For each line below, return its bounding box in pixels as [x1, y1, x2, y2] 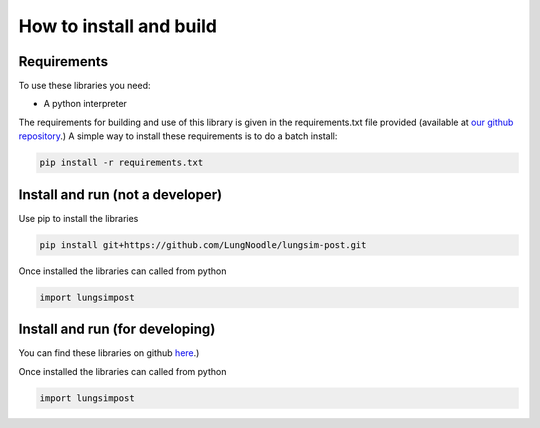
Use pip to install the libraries [18, 212, 139, 224]
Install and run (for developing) [18, 321, 216, 338]
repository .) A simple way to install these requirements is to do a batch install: [18, 130, 338, 142]
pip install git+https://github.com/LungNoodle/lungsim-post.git [39, 239, 367, 250]
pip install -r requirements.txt [39, 157, 204, 169]
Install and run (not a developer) [18, 186, 223, 203]
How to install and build [18, 15, 217, 37]
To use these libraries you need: [18, 80, 151, 92]
